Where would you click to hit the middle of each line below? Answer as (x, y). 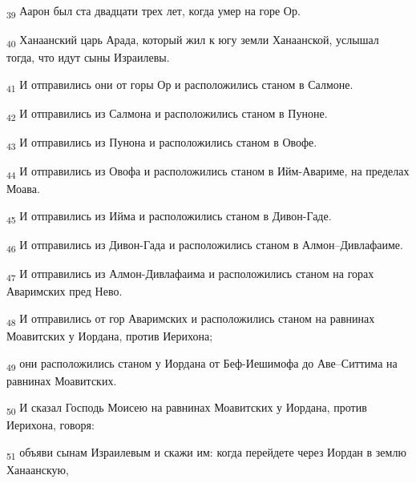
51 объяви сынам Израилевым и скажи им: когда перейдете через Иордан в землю (206, 453)
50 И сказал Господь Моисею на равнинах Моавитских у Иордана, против (187, 409)
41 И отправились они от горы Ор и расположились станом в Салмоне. (180, 85)
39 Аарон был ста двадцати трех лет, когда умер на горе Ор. (153, 12)
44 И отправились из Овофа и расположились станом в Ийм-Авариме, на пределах (208, 172)
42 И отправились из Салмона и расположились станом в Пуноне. (167, 114)
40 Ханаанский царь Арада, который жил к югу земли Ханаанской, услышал (193, 40)
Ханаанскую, (38, 470)
